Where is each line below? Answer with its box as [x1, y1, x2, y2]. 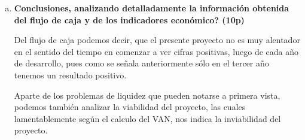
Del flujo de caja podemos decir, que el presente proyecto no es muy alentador [14, 34, 300, 46]
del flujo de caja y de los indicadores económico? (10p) [14, 13, 245, 26]
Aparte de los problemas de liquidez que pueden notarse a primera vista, [14, 89, 280, 101]
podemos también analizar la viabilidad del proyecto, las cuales [14, 101, 246, 113]
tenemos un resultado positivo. [14, 68, 127, 81]
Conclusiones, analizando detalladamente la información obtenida [14, 2, 289, 14]
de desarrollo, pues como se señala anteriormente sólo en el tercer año [14, 57, 269, 69]
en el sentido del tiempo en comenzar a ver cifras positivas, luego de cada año [14, 45, 298, 57]
